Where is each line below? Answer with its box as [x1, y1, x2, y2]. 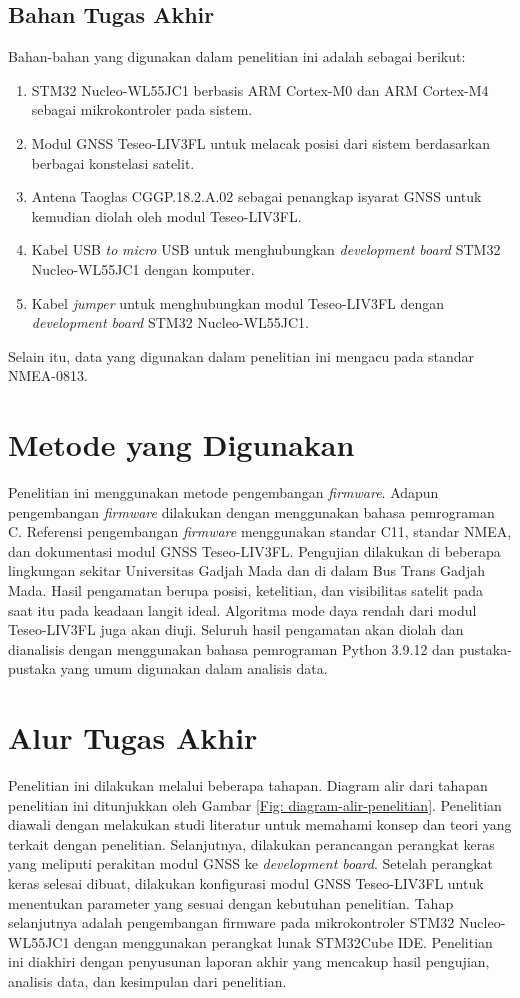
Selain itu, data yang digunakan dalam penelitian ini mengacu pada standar [8, 345, 475, 366]
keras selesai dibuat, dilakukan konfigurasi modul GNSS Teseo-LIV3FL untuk [8, 873, 484, 894]
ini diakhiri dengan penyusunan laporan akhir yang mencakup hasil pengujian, [8, 951, 490, 972]
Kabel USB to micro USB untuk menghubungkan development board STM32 [31, 239, 501, 260]
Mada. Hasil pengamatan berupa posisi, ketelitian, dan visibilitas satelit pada [8, 580, 484, 601]
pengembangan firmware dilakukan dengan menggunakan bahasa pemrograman [8, 501, 495, 522]
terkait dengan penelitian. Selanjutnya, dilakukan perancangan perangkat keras [8, 833, 495, 854]
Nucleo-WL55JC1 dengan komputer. [31, 258, 255, 279]
